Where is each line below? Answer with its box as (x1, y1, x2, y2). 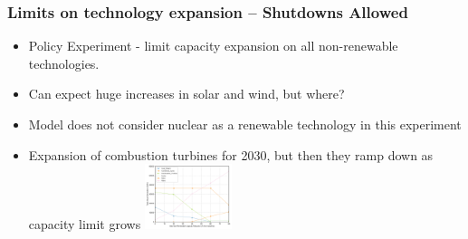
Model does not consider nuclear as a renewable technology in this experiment (28, 115, 462, 133)
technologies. (28, 53, 100, 72)
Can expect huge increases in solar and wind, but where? (28, 84, 345, 103)
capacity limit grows (28, 215, 141, 234)
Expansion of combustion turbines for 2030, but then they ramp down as (28, 145, 434, 164)
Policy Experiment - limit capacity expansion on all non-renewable (28, 36, 398, 55)
